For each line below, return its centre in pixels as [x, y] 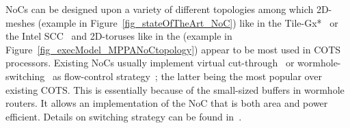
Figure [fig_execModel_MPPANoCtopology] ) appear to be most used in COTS [173, 49]
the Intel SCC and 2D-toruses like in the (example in [119, 36]
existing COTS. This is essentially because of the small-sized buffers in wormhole [175, 89]
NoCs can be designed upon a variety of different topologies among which [160, 9]
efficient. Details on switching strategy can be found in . [124, 116]
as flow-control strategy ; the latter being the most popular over [187, 76]
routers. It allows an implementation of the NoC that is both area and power [167, 103]
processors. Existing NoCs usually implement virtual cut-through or [150, 63]
